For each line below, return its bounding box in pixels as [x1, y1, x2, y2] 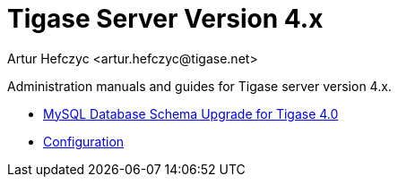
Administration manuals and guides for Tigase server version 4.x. [7, 78, 392, 94]
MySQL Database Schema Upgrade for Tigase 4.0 [43, 105, 339, 121]
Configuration [43, 133, 125, 149]
